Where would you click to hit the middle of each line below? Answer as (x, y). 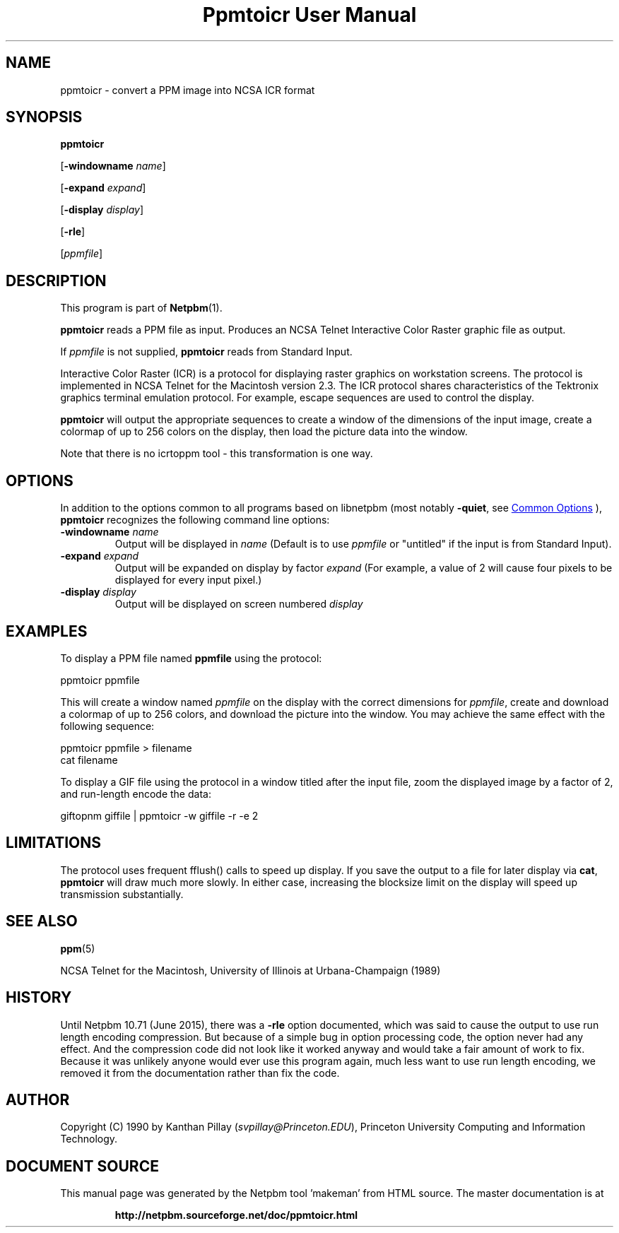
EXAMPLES (47, 631)
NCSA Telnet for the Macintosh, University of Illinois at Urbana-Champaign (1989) (250, 970)
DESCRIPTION (56, 281)
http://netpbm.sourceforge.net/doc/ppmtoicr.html (236, 1215)
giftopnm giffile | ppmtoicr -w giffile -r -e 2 (159, 815)
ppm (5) (78, 948)
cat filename (89, 760)
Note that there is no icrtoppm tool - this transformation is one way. (217, 454)
